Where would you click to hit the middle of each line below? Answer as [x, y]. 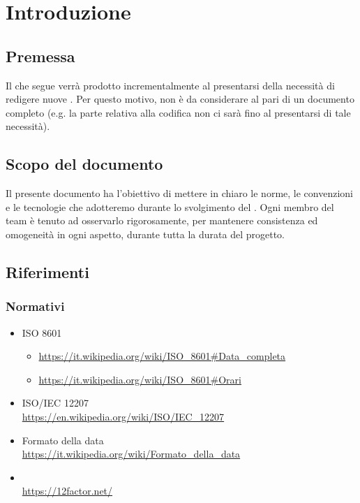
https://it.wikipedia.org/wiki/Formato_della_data [131, 454]
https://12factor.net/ [67, 491]
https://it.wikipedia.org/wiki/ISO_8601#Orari [140, 379]
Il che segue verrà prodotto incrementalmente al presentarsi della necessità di [170, 85]
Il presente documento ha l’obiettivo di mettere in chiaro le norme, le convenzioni [179, 193]
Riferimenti [47, 271]
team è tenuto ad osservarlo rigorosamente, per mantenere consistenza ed [162, 220]
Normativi [35, 306]
